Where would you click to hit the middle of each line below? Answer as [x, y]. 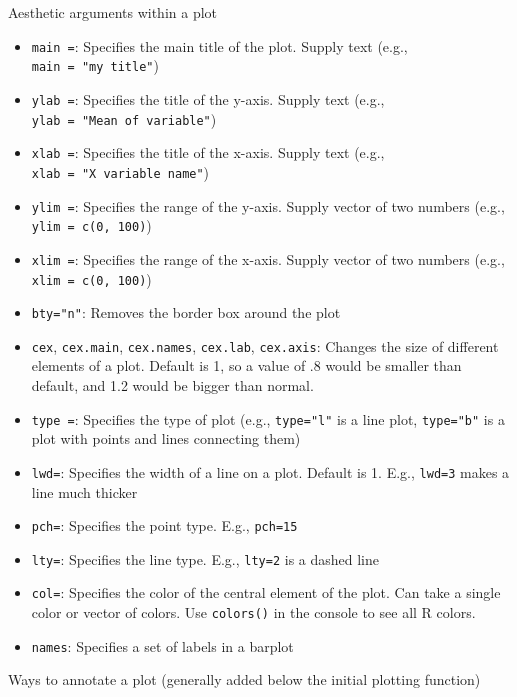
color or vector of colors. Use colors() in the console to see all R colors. [253, 612]
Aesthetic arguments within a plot [113, 12]
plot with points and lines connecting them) [166, 438]
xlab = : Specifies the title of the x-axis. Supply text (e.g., [208, 152]
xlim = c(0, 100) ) [91, 278]
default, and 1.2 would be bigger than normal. [172, 385]
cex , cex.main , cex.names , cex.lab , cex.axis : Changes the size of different [265, 345]
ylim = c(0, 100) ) [91, 225]
